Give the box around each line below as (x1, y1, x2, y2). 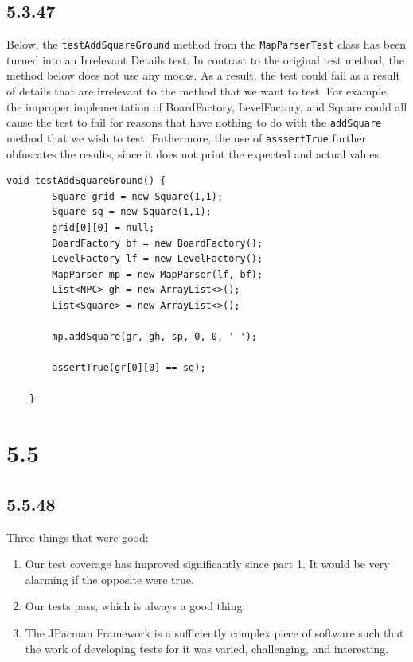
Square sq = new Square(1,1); (52, 206, 212, 218)
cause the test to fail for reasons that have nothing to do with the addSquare (6, 114, 382, 130)
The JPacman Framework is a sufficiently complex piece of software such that (25, 625, 404, 641)
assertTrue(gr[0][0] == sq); (52, 362, 206, 374)
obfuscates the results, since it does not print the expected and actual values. (6, 145, 382, 162)
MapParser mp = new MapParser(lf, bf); (52, 268, 263, 280)
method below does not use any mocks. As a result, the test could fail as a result (6, 67, 400, 84)
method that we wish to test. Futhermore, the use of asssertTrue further (6, 129, 366, 146)
